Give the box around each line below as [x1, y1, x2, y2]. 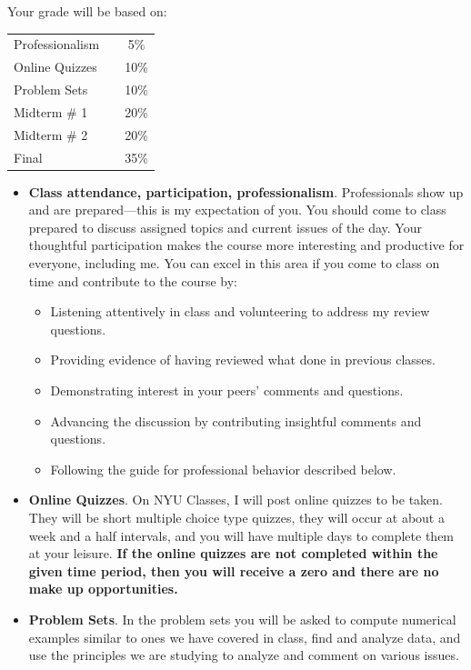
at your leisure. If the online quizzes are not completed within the [28, 544, 438, 563]
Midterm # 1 [14, 102, 88, 121]
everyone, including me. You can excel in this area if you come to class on [28, 254, 440, 273]
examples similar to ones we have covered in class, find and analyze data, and [28, 627, 461, 646]
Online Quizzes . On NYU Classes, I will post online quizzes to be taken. [28, 490, 443, 509]
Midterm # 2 [14, 125, 88, 144]
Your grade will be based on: [7, 2, 167, 20]
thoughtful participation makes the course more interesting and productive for [28, 235, 465, 255]
